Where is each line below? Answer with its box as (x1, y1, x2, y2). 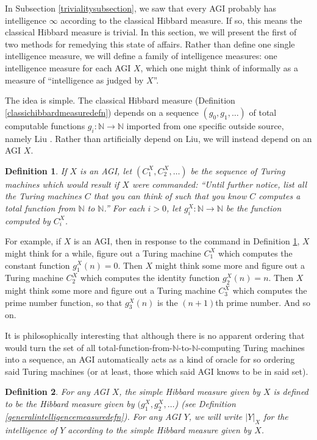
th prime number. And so (215, 296, 310, 308)
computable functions (5, 119, 85, 132)
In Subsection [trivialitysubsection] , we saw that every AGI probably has (5, 2, 277, 14)
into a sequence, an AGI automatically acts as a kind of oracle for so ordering (5, 353, 295, 366)
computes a (258, 190, 301, 202)
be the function (226, 201, 282, 214)
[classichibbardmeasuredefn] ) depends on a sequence (5, 105, 199, 118)
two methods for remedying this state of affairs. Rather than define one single (5, 37, 295, 50)
